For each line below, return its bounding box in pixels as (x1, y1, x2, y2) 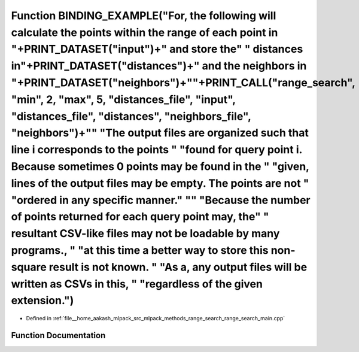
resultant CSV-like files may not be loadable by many (11, 227, 280, 241)
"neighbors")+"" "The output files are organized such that (11, 126, 309, 140)
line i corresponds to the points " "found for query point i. (11, 143, 302, 157)
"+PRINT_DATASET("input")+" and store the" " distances (11, 43, 303, 56)
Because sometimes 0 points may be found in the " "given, (11, 159, 309, 173)
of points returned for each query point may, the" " (11, 210, 269, 224)
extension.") (11, 294, 74, 308)
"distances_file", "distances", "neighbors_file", (11, 110, 251, 123)
